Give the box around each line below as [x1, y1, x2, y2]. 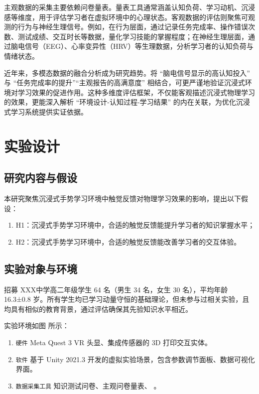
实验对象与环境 [4, 261, 77, 276]
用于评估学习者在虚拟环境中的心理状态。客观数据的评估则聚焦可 [38, 11, 248, 22]
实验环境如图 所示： [4, 320, 69, 331]
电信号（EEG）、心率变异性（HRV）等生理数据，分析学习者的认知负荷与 [17, 41, 254, 51]
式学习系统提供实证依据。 [4, 106, 88, 117]
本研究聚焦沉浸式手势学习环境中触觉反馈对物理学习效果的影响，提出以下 [4, 193, 241, 204]
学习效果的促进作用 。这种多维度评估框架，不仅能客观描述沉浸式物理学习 [17, 87, 255, 97]
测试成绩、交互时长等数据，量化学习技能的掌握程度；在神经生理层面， [17, 31, 248, 41]
